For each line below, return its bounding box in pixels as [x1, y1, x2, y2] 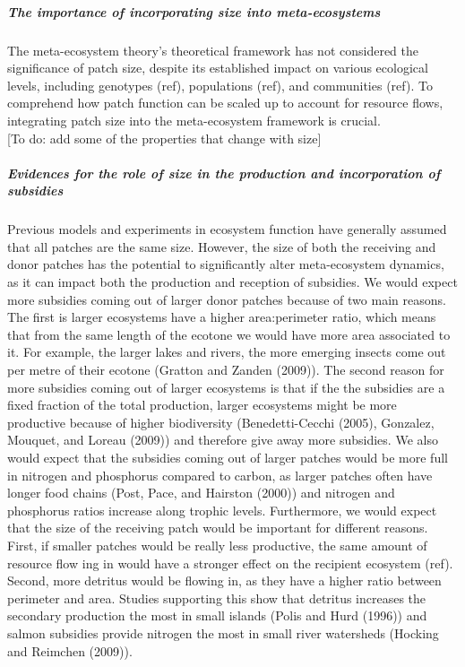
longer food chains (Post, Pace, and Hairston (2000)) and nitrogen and [7, 483, 395, 502]
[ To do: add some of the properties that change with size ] [7, 128, 322, 147]
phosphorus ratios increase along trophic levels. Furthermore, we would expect [7, 500, 437, 519]
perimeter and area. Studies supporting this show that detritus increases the [7, 588, 426, 607]
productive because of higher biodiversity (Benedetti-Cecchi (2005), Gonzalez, [7, 412, 435, 431]
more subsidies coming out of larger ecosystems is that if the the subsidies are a [7, 377, 445, 396]
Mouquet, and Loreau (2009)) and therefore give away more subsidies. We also [7, 430, 438, 449]
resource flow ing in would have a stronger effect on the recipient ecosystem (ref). [7, 553, 453, 572]
